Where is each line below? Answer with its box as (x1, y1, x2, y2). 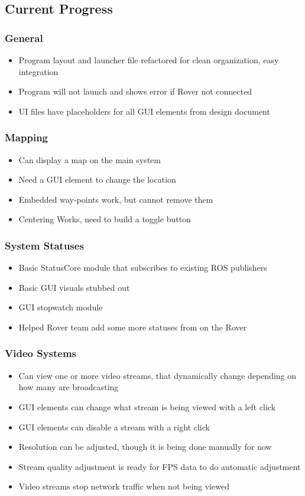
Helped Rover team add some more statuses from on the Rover (18, 320, 247, 333)
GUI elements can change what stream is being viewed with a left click (18, 400, 276, 413)
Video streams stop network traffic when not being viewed (18, 480, 229, 492)
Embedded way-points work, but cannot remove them (18, 193, 213, 205)
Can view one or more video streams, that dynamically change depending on (18, 369, 297, 381)
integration (18, 65, 59, 77)
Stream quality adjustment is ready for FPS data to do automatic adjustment (18, 460, 301, 472)
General (5, 30, 43, 45)
